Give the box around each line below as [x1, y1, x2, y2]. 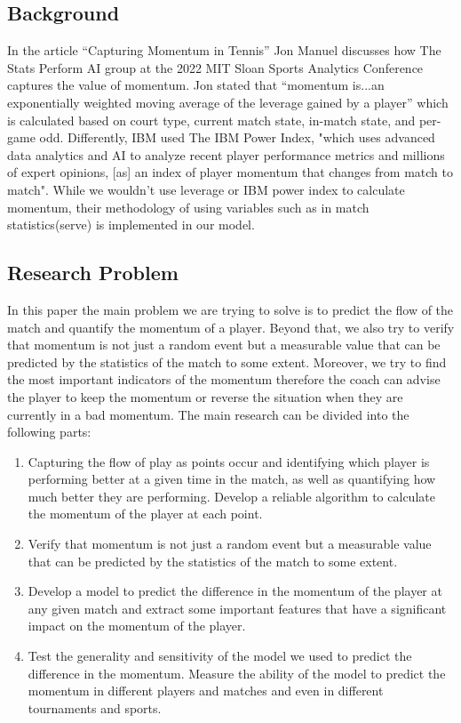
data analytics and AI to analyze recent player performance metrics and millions [7, 145, 445, 164]
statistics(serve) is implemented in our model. [7, 215, 255, 234]
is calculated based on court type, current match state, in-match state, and [7, 110, 416, 129]
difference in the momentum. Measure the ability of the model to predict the [28, 663, 446, 682]
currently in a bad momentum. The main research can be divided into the [7, 405, 409, 423]
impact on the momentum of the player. [28, 616, 246, 635]
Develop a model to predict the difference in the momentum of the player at [28, 582, 442, 600]
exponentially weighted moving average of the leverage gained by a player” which [7, 92, 449, 111]
